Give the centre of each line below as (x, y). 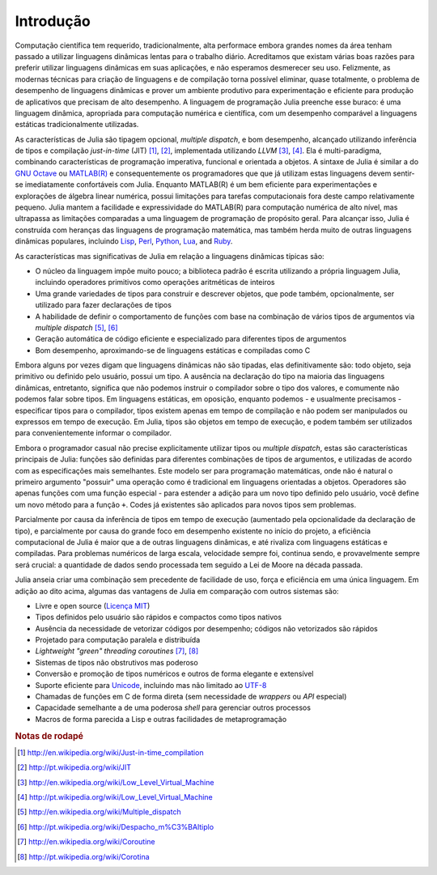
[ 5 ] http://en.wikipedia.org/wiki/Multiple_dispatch (99, 812)
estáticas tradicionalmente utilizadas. (77, 125)
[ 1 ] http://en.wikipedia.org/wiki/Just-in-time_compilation (110, 752)
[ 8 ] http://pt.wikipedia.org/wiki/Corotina (83, 856)
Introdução (53, 21)
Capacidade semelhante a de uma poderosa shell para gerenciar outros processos (173, 707)
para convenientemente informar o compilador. (93, 433)
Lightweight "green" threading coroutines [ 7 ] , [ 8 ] (117, 651)
